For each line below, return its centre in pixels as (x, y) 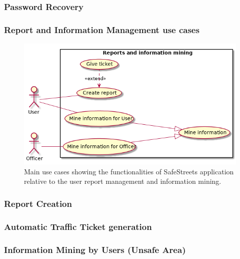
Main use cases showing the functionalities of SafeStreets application (129, 171)
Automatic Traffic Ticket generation (78, 226)
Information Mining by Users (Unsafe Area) (95, 249)
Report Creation (38, 203)
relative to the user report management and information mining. (123, 181)
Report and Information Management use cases (102, 29)
